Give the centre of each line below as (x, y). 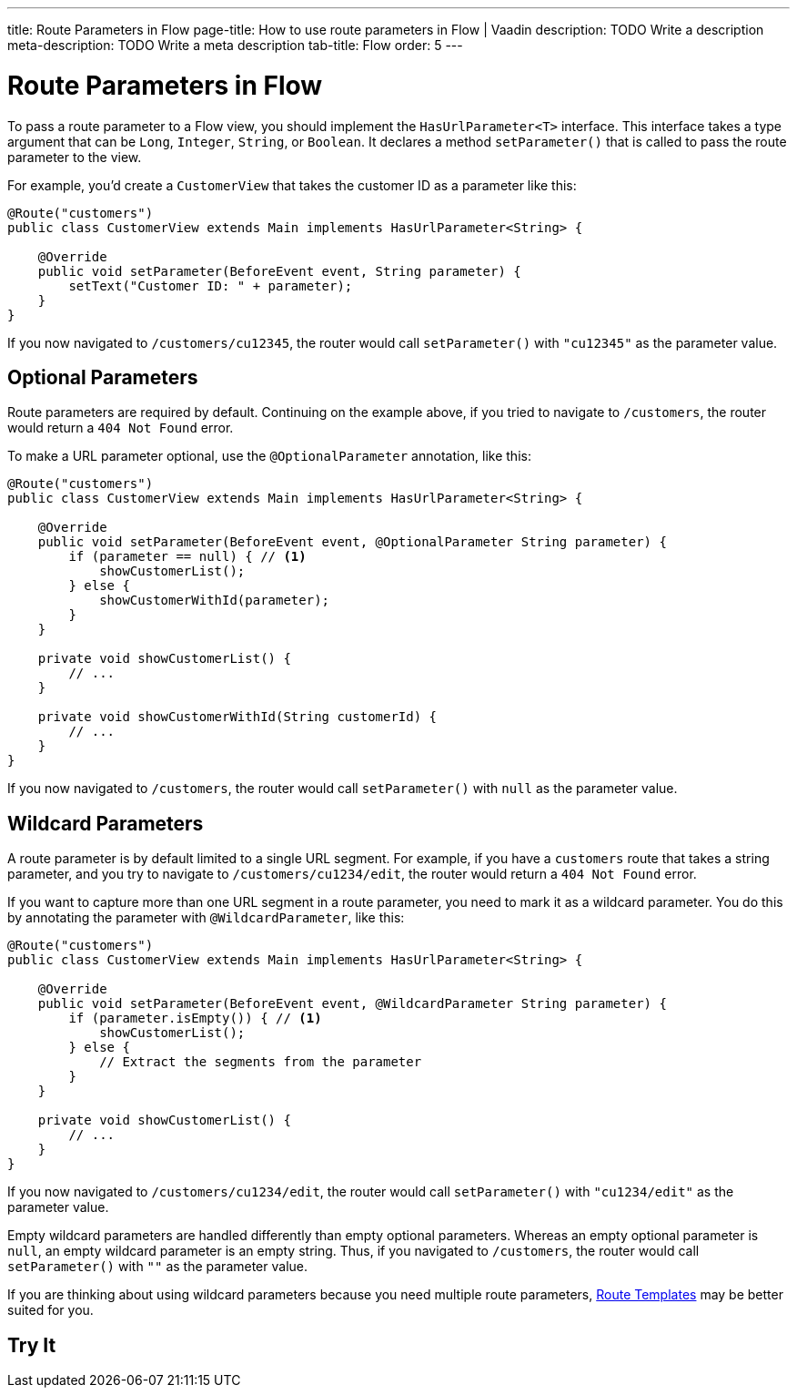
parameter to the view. (75, 157)
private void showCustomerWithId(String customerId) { (237, 717)
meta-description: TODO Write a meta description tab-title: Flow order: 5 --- (235, 45)
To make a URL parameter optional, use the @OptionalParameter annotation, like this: (269, 456)
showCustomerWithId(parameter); (215, 601)
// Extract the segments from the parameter (261, 1062)
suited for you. (50, 1310)
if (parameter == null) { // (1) (187, 557)
